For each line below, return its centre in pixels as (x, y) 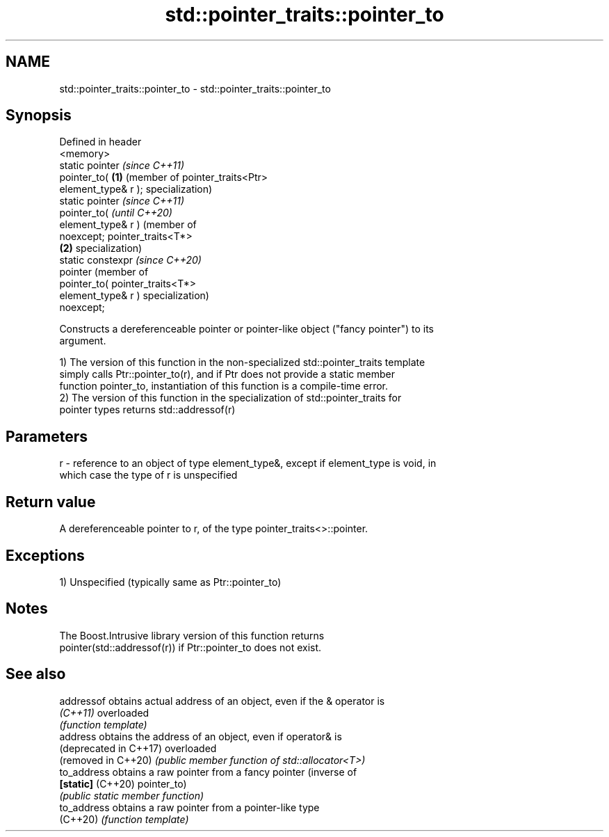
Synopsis (39, 115)
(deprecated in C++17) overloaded (138, 748)
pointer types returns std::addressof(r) (147, 410)
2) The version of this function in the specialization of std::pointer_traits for (230, 398)
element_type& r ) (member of (128, 225)
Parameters (47, 436)
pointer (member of (104, 272)
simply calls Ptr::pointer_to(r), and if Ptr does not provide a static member (227, 374)
